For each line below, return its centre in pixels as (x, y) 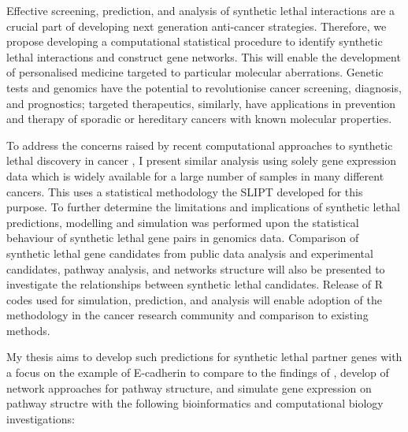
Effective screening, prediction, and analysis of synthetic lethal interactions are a (201, 10)
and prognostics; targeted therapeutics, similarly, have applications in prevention (201, 103)
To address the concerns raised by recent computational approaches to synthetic (200, 145)
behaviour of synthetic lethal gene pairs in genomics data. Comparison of (183, 238)
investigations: (41, 418)
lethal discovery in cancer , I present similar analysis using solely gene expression (202, 160)
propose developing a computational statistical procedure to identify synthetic (195, 41)
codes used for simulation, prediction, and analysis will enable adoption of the (194, 299)
